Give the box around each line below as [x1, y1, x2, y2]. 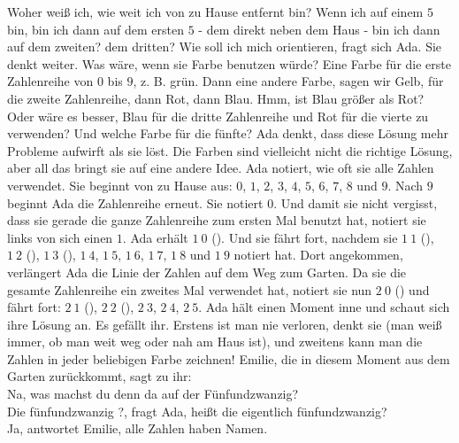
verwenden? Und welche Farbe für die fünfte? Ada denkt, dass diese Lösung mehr [7, 124, 449, 143]
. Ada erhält [122, 228, 188, 246]
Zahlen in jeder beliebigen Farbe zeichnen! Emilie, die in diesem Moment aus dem [7, 349, 450, 368]
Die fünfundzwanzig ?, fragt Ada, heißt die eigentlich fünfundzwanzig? [7, 401, 387, 420]
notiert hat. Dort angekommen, [233, 245, 403, 264]
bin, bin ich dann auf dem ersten [7, 19, 185, 38]
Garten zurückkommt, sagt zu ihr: [7, 367, 192, 385]
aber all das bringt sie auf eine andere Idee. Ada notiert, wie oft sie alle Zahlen [7, 159, 434, 177]
